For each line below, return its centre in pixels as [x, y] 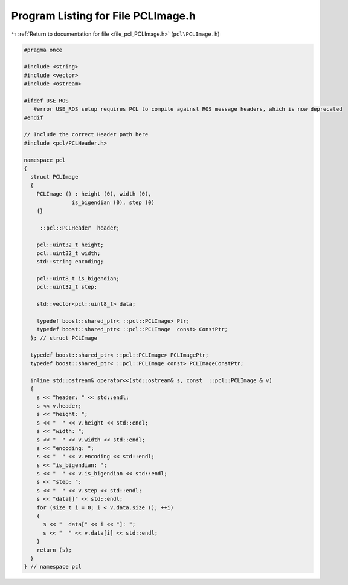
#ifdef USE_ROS [46, 101]
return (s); [54, 550]
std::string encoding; [70, 262]
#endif [34, 117]
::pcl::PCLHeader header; [80, 228]
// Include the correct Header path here [86, 134]
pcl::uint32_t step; [67, 287]
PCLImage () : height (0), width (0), [94, 194]
